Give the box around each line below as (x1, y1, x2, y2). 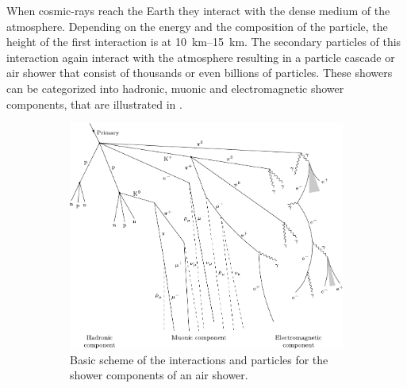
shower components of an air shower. (70, 367, 248, 383)
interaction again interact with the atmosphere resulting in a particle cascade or (6, 48, 395, 65)
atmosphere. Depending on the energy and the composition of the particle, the (6, 17, 388, 34)
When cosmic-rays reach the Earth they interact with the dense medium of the (6, 2, 390, 18)
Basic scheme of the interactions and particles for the (70, 351, 328, 367)
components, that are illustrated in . (6, 95, 182, 112)
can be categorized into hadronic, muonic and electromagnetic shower (6, 79, 344, 96)
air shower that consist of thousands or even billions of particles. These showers (6, 64, 393, 81)
